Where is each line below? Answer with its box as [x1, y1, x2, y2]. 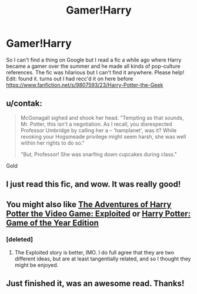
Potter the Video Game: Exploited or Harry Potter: [6, 208, 191, 218]
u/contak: [6, 99, 43, 109]
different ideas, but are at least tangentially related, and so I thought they [14, 255, 191, 262]
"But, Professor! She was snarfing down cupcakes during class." [20, 151, 178, 158]
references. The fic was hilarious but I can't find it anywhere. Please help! [6, 68, 184, 76]
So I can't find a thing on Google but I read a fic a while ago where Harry [6, 56, 182, 63]
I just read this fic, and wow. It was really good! [6, 179, 181, 190]
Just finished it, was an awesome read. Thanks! [6, 279, 185, 289]
